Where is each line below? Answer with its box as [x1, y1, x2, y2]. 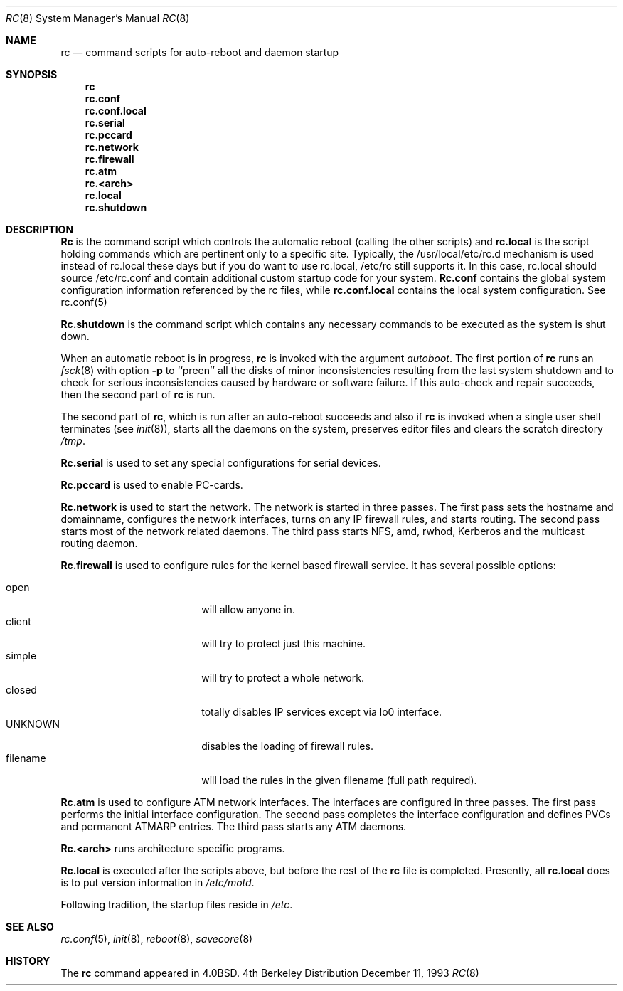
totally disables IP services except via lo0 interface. [201, 706, 442, 718]
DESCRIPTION [6, 223, 74, 235]
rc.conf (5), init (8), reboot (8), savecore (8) [60, 933, 253, 945]
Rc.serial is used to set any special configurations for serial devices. [60, 457, 381, 469]
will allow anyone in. [201, 603, 295, 615]
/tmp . [60, 435, 85, 447]
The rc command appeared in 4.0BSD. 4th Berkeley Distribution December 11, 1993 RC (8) [60, 967, 479, 979]
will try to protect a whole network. [201, 672, 364, 684]
